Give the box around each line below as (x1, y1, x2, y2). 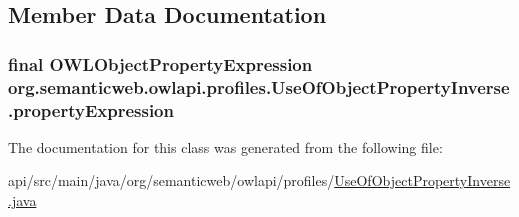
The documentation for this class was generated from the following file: (8, 136, 443, 157)
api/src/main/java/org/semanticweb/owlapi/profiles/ (8, 170, 335, 191)
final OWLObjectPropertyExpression (8, 51, 313, 76)
